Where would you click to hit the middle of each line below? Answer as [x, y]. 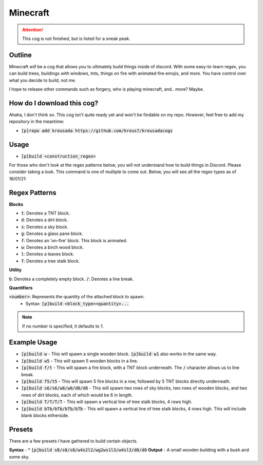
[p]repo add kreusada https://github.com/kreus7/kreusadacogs [97, 131]
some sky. [19, 457]
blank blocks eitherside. [45, 415]
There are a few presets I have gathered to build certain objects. [74, 441]
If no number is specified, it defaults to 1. [63, 326]
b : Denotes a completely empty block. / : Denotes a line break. [71, 279]
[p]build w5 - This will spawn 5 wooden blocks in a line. [80, 361]
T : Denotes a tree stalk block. [50, 261]
